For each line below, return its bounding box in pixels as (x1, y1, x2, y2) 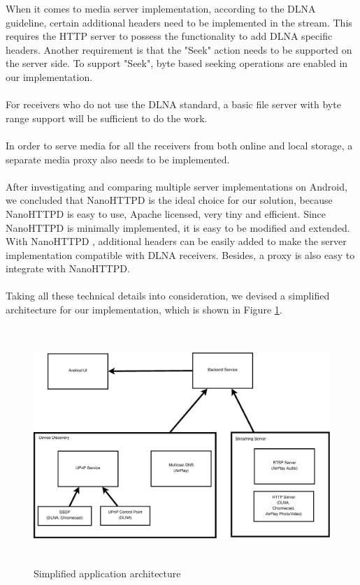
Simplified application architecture (34, 566, 181, 581)
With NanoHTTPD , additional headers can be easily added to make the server (6, 234, 347, 249)
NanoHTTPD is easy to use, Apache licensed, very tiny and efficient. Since (6, 206, 326, 221)
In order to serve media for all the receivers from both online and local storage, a (6, 138, 353, 152)
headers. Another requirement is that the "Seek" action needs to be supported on (6, 42, 352, 57)
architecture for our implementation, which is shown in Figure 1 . (6, 302, 282, 317)
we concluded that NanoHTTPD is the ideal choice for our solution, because (6, 193, 333, 207)
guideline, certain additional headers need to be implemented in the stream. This (6, 15, 352, 29)
